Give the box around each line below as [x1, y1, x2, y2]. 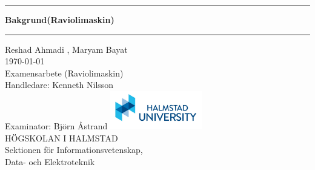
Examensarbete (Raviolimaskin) [5, 66, 124, 79]
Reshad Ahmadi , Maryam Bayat [5, 42, 128, 55]
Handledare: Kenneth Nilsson [5, 78, 114, 91]
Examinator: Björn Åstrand [5, 119, 108, 132]
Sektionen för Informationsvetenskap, [5, 143, 143, 156]
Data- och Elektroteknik [5, 155, 95, 168]
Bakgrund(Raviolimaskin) [5, 13, 114, 25]
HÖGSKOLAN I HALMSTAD [5, 131, 118, 144]
